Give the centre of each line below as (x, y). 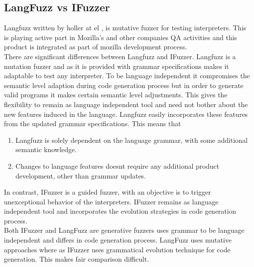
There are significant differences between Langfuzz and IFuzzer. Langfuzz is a (120, 56)
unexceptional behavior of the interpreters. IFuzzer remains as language (111, 201)
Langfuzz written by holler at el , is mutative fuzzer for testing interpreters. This (125, 28)
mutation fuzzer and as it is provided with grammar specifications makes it (116, 66)
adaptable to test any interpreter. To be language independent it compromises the (127, 76)
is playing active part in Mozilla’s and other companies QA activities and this (121, 37)
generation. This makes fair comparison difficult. (77, 259)
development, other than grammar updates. (81, 175)
